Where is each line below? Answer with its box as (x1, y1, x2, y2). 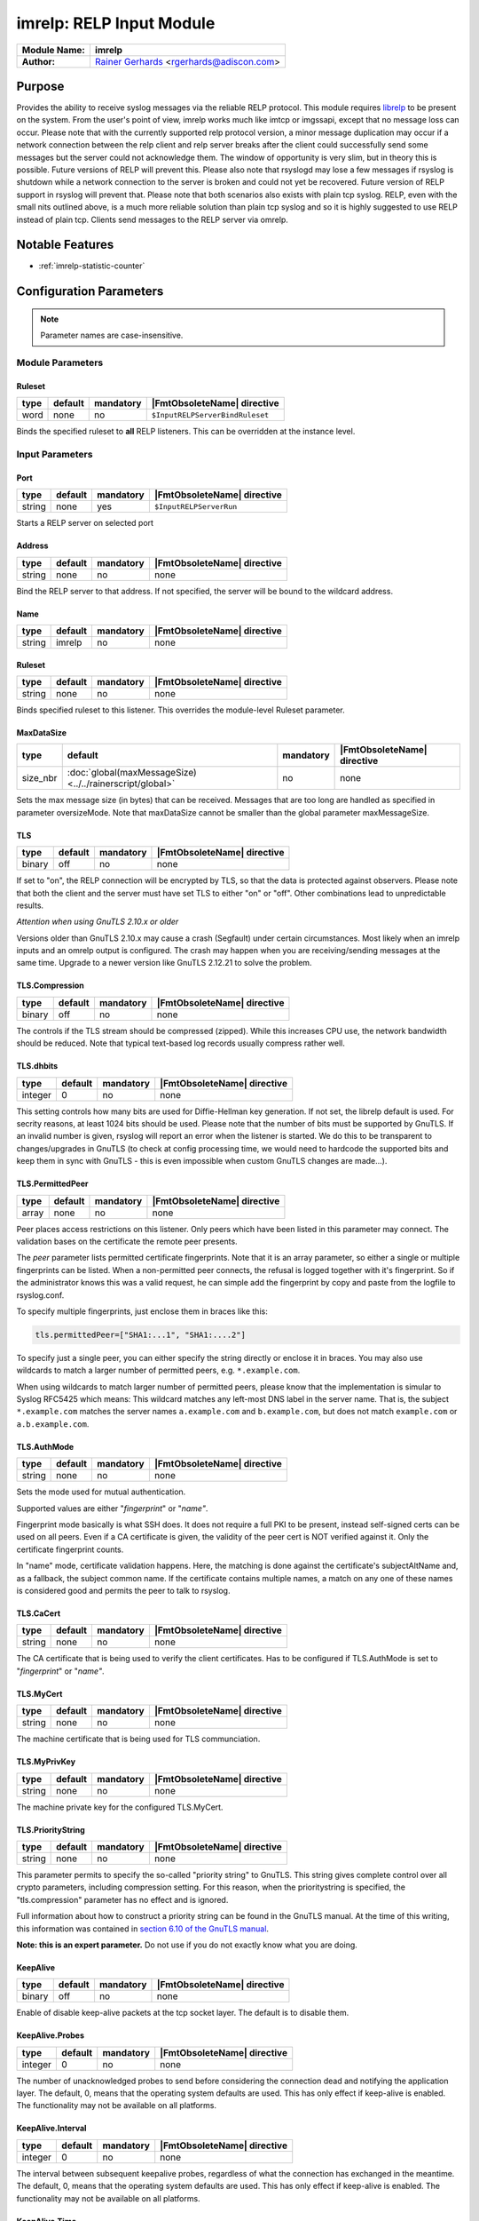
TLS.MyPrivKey (16, 1756, 75, 1767)
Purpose (16, 78, 65, 93)
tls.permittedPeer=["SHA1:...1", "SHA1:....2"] (35, 1329, 246, 1340)
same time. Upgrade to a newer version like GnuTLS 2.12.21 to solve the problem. (16, 958, 312, 968)
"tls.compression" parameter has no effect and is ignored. (16, 1894, 229, 1905)
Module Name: (21, 44, 86, 56)
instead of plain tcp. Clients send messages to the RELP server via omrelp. (16, 214, 288, 225)
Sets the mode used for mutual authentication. (16, 1486, 186, 1497)
